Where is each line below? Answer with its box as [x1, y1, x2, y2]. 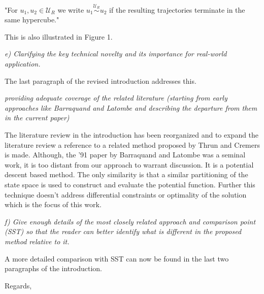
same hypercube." [5, 14, 59, 25]
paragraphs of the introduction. [5, 263, 102, 274]
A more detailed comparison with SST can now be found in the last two [5, 253, 229, 264]
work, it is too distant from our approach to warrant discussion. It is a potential [5, 159, 254, 170]
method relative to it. [5, 236, 70, 246]
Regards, [5, 280, 32, 290]
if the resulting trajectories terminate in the [109, 4, 245, 15]
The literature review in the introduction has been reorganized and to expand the [5, 129, 259, 140]
